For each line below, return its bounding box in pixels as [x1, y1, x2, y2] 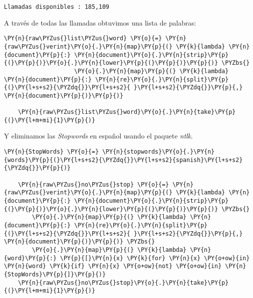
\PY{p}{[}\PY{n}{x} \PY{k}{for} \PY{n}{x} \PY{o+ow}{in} [60, 254, 250, 262]
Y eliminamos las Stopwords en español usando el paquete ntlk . [4, 131, 193, 141]
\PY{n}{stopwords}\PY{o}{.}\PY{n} [102, 148, 215, 156]
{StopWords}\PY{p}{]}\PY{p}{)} [4, 271, 106, 278]
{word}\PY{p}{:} [4, 254, 57, 262]
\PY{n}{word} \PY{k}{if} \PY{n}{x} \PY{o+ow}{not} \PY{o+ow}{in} [4, 263, 222, 270]
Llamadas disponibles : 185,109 [4, 3, 109, 10]
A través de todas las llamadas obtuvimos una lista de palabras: [4, 17, 196, 27]
